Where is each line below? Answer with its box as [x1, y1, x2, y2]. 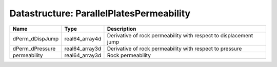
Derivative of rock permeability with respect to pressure [107, 45, 242, 52]
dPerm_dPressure [12, 45, 56, 52]
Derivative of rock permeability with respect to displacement [107, 32, 253, 39]
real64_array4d [64, 35, 102, 42]
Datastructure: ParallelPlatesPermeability [9, 8, 191, 19]
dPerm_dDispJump [12, 35, 59, 42]
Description [107, 25, 136, 32]
